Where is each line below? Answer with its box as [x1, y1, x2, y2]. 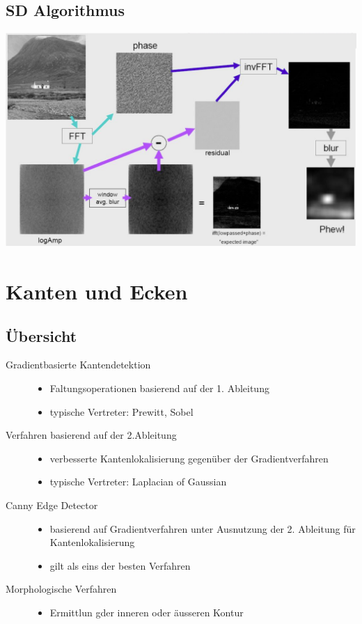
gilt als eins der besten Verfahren [49, 558, 191, 572]
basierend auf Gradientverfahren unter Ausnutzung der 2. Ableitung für [49, 521, 356, 536]
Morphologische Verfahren [6, 582, 117, 596]
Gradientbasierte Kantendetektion [6, 357, 151, 372]
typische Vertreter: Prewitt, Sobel [49, 404, 194, 419]
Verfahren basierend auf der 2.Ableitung [6, 428, 177, 442]
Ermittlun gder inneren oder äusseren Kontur [49, 605, 244, 620]
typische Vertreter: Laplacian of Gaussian [49, 474, 227, 489]
